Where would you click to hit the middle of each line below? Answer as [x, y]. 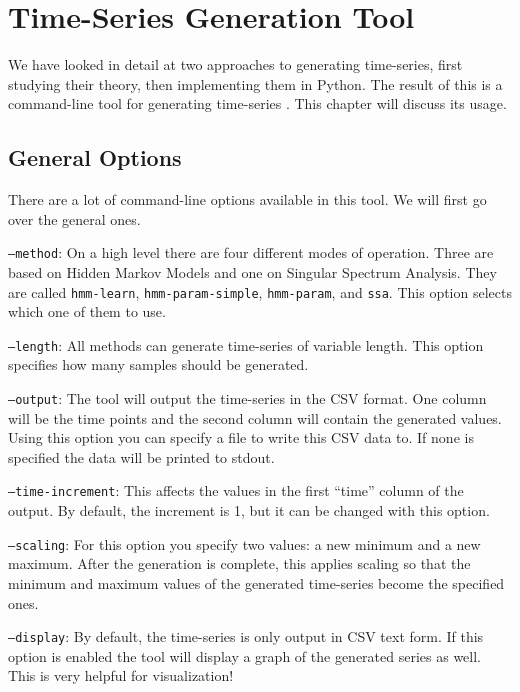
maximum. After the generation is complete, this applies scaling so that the [239, 563]
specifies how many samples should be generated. [158, 364]
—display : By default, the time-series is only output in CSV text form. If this [246, 636]
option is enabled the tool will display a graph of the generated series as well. [244, 655]
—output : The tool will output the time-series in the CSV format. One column [247, 398]
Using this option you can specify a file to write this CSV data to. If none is [241, 437]
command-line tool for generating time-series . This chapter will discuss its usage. [257, 103]
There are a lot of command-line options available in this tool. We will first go [247, 199]
